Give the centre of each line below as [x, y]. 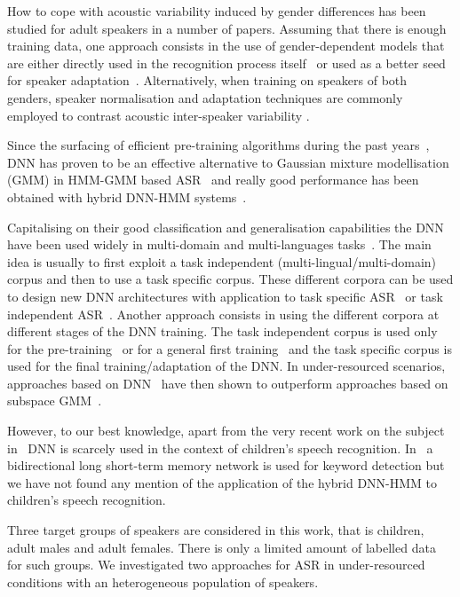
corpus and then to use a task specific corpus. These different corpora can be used [230, 279]
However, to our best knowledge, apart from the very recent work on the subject [226, 431]
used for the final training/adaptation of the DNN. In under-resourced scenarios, [226, 366]
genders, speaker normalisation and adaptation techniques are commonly [205, 97]
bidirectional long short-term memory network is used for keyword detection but [226, 465]
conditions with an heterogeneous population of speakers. [163, 581]
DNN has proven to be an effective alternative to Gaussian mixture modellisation [228, 162]
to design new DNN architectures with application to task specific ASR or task [225, 296]
